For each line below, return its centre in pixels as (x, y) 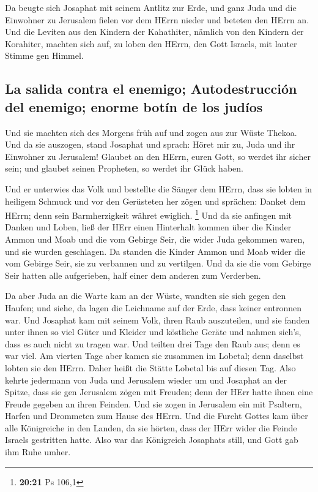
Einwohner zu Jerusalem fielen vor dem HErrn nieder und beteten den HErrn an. (157, 19)
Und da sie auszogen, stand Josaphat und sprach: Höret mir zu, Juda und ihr (150, 144)
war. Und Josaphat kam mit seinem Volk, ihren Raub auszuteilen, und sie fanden (157, 320)
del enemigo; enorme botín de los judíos (134, 106)
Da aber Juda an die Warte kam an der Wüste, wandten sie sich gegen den (146, 296)
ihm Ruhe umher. (38, 452)
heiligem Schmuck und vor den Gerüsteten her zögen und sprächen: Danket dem (155, 201)
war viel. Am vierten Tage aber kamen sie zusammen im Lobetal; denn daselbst (154, 356)
